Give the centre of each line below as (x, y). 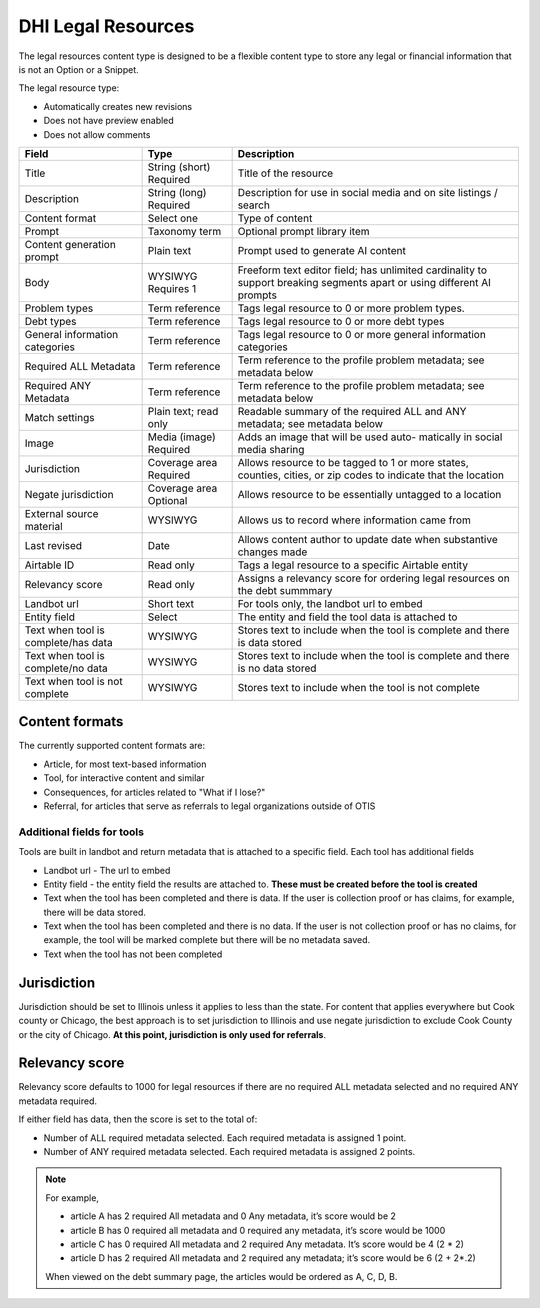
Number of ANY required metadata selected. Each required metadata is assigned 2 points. (229, 1151)
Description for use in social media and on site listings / (368, 192)
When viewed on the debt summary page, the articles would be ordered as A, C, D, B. (221, 1276)
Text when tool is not (74, 681)
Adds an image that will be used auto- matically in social (370, 437)
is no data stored (277, 668)
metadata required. (58, 1101)
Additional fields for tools (81, 832)
